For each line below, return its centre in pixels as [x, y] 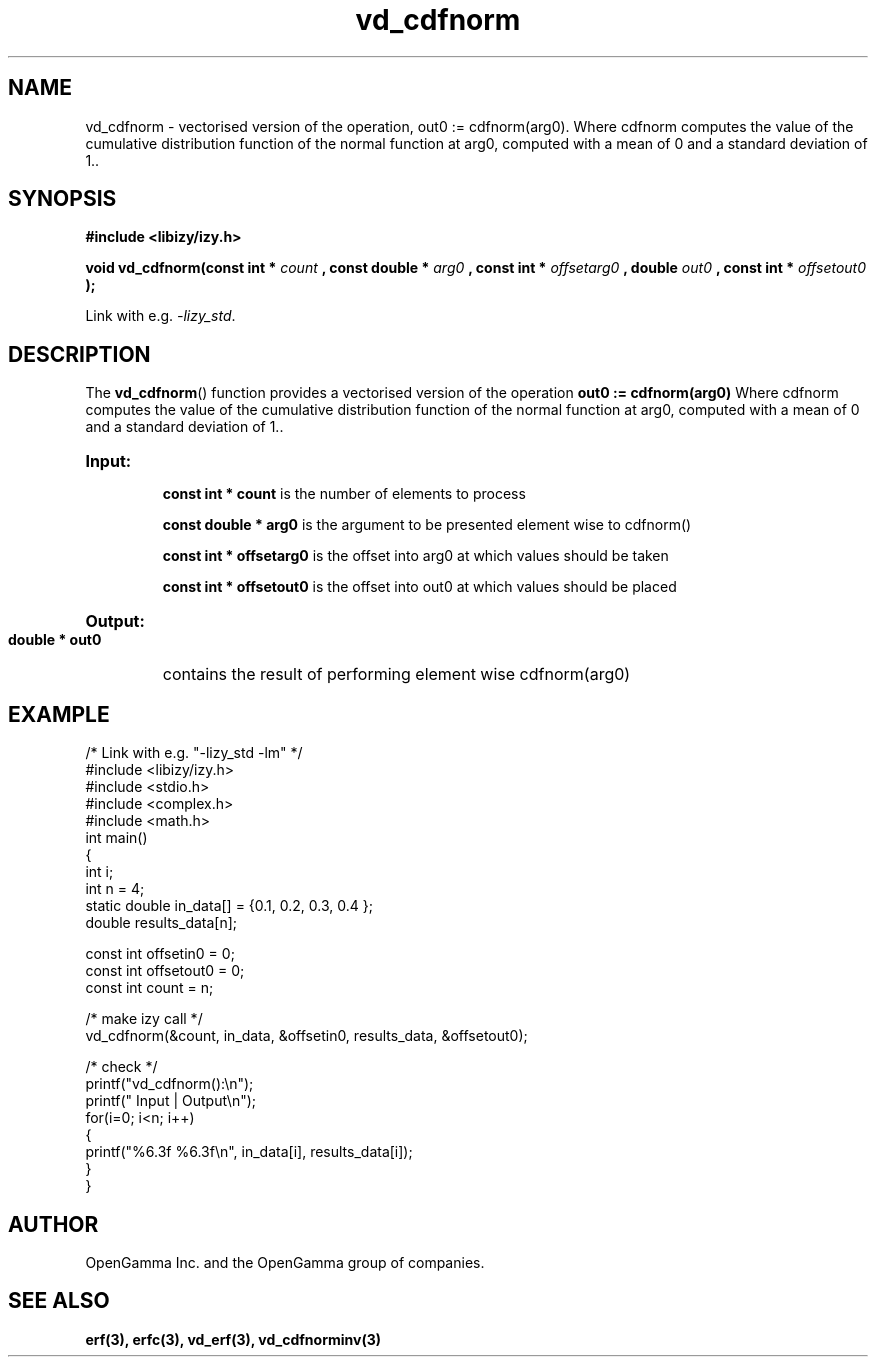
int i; [99, 872]
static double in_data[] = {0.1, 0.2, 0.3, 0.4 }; [229, 906]
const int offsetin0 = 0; [160, 954]
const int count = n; [149, 988]
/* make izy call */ [144, 1019]
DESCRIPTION [79, 354]
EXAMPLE [59, 714]
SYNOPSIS [62, 199]
